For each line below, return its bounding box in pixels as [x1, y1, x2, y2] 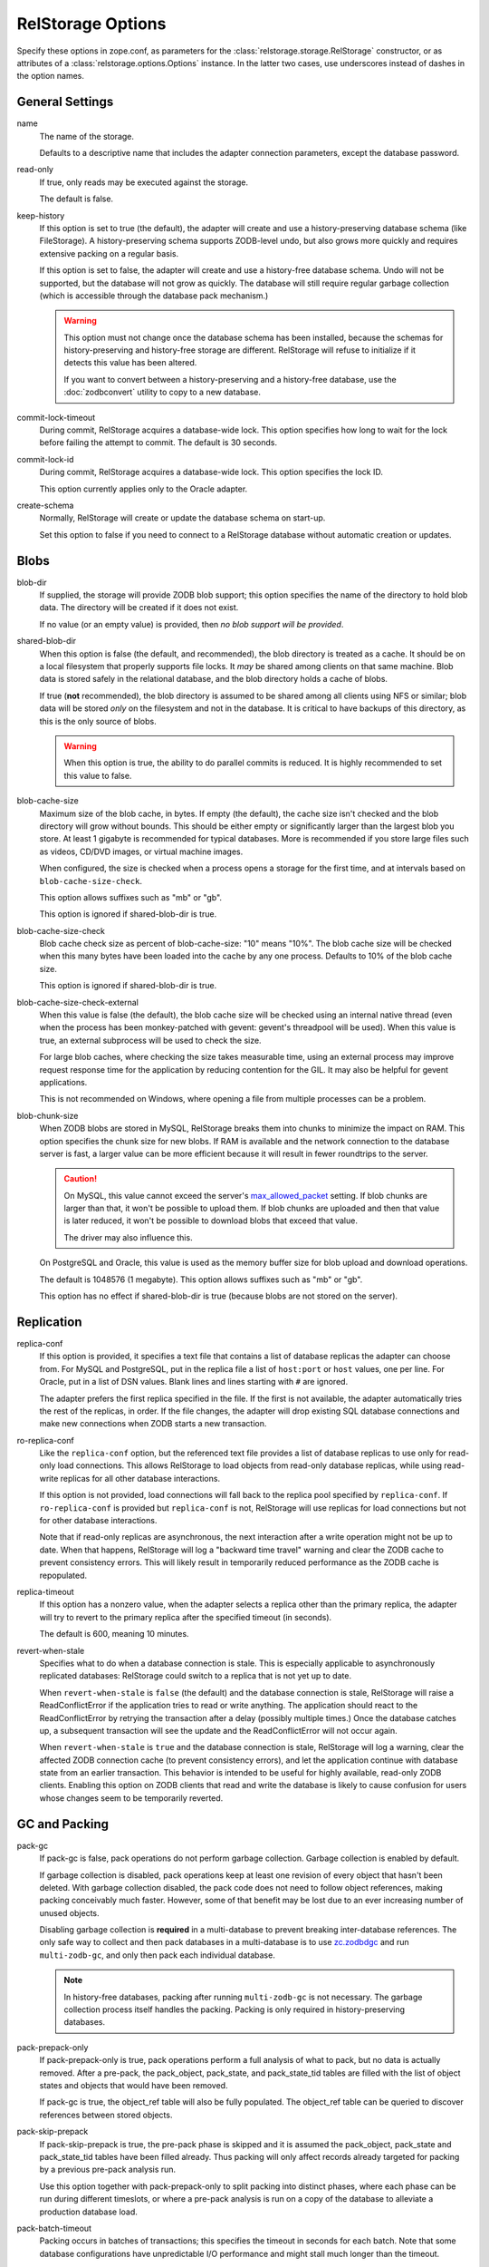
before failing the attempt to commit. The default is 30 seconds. [39, 437, 278, 448]
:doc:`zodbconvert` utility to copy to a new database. [63, 386, 262, 398]
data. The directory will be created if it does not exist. [39, 602, 239, 613]
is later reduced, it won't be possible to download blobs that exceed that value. [63, 1215, 358, 1226]
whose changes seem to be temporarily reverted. [39, 1792, 224, 1804]
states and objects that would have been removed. [39, 2080, 228, 2090]
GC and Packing [16, 1816, 109, 1832]
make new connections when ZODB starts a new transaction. [39, 1418, 267, 1429]
